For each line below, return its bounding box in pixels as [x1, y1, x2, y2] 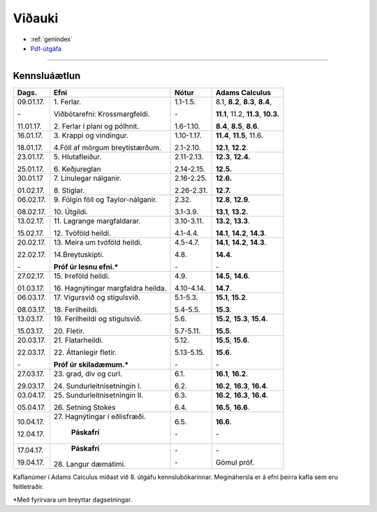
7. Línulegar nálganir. [53, 173, 121, 183]
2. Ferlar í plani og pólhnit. [53, 121, 140, 131]
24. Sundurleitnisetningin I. [53, 381, 142, 390]
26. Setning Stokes [53, 402, 116, 412]
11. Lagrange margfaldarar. [53, 216, 141, 226]
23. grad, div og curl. [53, 369, 122, 379]
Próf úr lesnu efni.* [53, 262, 119, 272]
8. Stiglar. [53, 185, 85, 195]
